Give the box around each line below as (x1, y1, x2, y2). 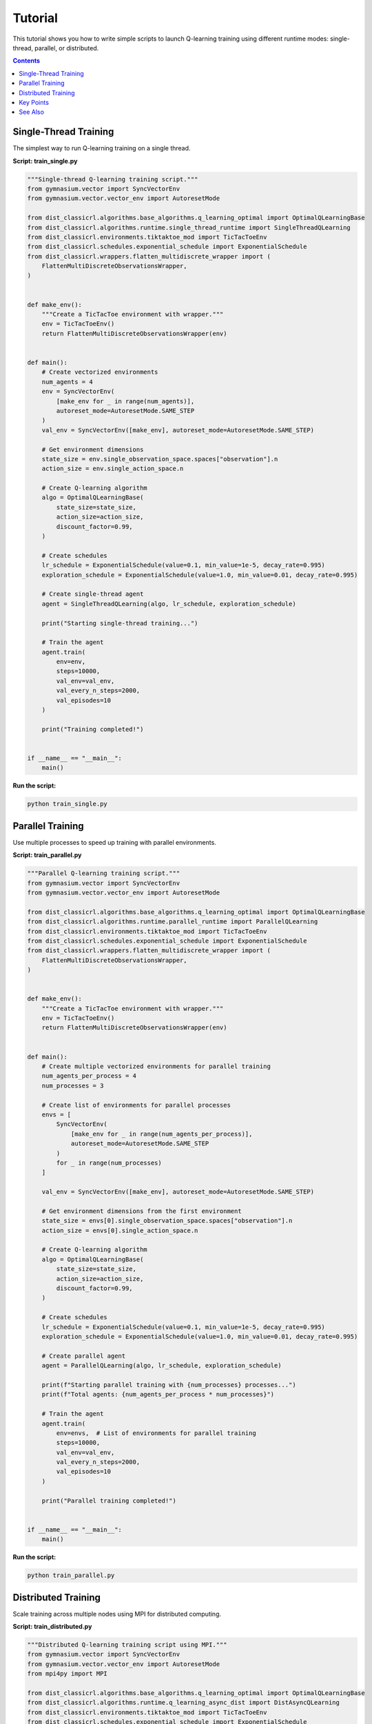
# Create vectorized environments (41, 368, 158, 376)
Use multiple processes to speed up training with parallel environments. (12, 838, 216, 846)
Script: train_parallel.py (12, 851, 82, 859)
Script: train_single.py (12, 157, 78, 165)
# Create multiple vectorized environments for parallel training (41, 1063, 271, 1070)
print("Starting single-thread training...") (41, 619, 198, 627)
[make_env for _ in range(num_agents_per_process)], (70, 1130, 253, 1138)
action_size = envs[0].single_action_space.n (41, 1226, 198, 1234)
